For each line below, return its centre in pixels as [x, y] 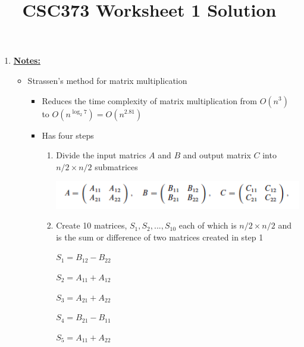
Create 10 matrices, [92, 225]
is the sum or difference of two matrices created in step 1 [160, 237]
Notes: [27, 60]
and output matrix [217, 155]
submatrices [116, 166]
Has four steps [68, 135]
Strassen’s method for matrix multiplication [107, 80]
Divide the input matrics [101, 155]
